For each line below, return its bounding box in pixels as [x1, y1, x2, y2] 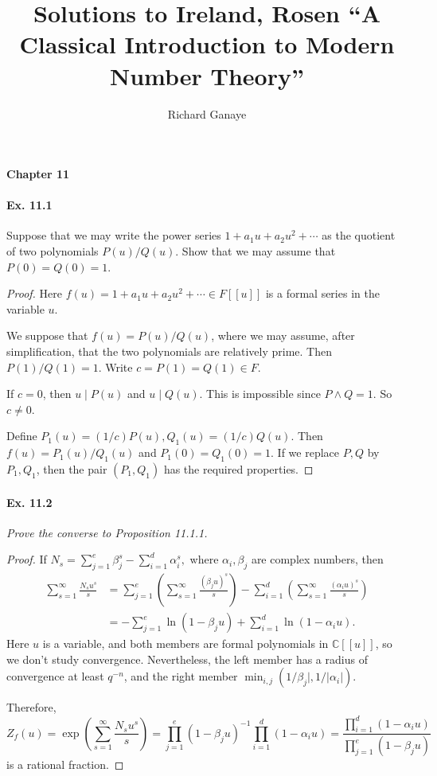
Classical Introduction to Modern [19, 28, 395, 60]
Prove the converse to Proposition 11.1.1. [6, 524, 208, 540]
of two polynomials [6, 243, 99, 259]
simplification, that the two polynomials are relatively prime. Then [6, 343, 333, 360]
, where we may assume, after [211, 327, 355, 344]
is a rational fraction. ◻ [6, 756, 124, 773]
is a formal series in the [265, 285, 380, 302]
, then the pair [36, 461, 107, 478]
